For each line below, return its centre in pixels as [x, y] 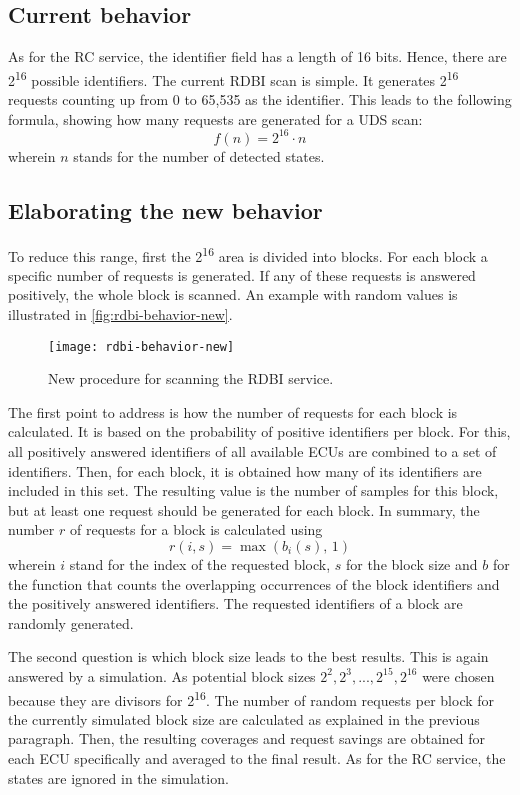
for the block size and [411, 563]
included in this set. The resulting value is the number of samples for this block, [253, 490]
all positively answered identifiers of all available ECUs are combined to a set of [252, 451]
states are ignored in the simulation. [118, 777]
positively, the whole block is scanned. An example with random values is [233, 294]
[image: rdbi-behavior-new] [141, 346]
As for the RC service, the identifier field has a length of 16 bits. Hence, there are [257, 56]
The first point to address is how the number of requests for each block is [233, 411]
